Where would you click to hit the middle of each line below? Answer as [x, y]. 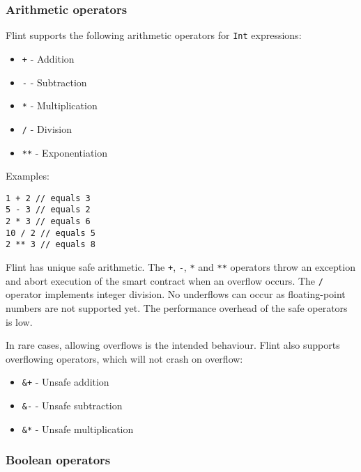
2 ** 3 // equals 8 [51, 245]
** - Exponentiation [65, 152]
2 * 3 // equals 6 [48, 222]
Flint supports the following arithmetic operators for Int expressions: [154, 35]
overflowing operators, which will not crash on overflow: [124, 358]
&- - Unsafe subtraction [72, 405]
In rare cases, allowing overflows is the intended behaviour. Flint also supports [173, 345]
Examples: [28, 176]
